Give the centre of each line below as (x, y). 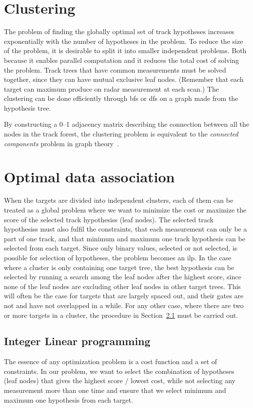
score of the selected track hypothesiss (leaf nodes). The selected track (109, 219)
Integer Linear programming (77, 341)
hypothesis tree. (28, 107)
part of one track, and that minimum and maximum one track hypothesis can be (125, 238)
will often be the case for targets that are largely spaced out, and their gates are (124, 296)
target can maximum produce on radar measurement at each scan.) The (111, 88)
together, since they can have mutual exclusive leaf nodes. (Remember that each (124, 79)
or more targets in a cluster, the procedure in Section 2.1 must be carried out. (121, 315)
